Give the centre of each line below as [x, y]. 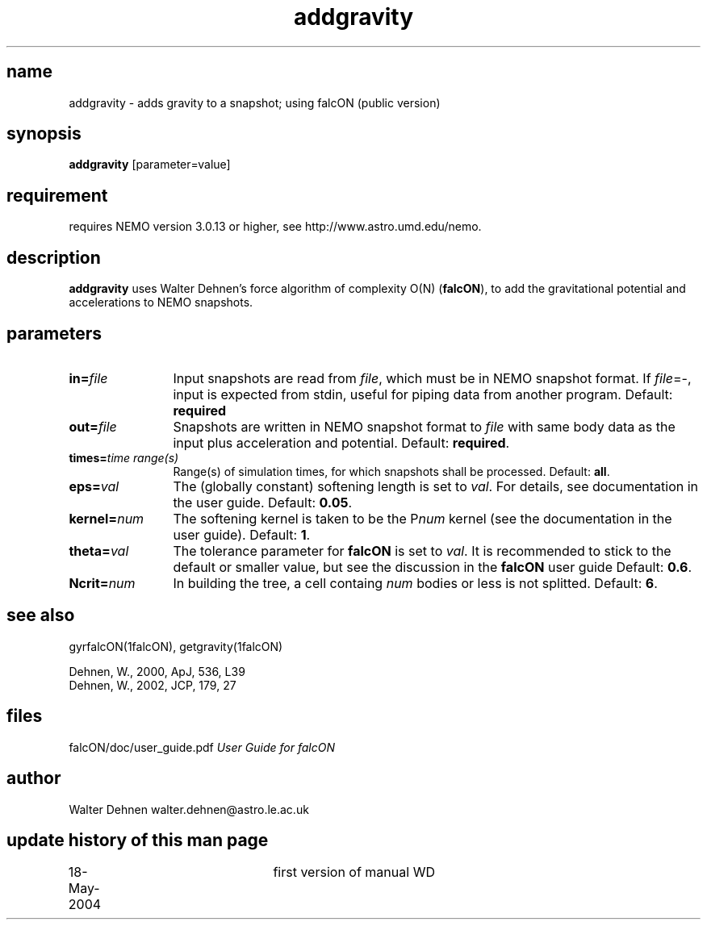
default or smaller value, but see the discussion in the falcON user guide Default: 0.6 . [433, 567]
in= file [88, 378]
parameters [54, 333]
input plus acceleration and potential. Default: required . [341, 442]
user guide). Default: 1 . [242, 534]
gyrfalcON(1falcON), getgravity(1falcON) [176, 646]
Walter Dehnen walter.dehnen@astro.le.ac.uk [189, 809]
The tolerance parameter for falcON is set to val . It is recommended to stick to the [422, 551]
